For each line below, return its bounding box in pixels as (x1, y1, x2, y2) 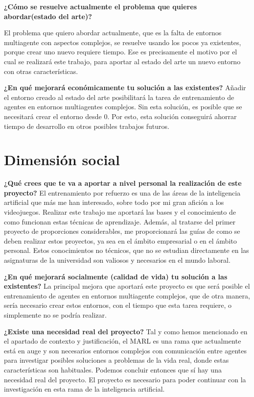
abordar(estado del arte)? (4, 11, 92, 21)
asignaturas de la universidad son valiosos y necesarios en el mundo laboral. (4, 255, 231, 265)
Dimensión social (4, 149, 120, 170)
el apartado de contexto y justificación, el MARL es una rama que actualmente (4, 336, 241, 346)
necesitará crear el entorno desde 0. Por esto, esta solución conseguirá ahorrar (4, 111, 237, 121)
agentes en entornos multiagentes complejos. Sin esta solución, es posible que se (4, 101, 242, 112)
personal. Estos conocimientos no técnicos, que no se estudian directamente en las (4, 245, 249, 255)
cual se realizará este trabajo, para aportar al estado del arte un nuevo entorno (4, 56, 241, 66)
